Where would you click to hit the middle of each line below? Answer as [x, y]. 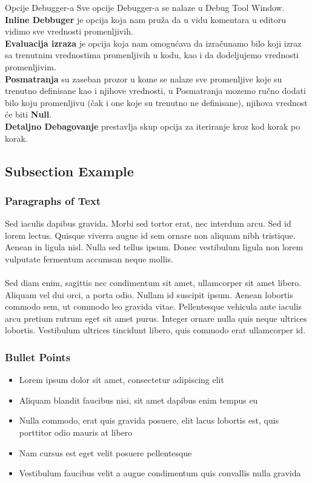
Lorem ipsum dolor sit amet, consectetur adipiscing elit [121, 380]
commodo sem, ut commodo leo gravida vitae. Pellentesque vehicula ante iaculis [154, 306]
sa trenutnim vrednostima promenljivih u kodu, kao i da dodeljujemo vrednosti [152, 55]
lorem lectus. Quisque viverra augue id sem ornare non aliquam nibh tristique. [150, 235]
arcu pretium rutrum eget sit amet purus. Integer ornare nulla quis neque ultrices [156, 318]
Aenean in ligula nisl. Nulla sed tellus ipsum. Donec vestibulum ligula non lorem [154, 247]
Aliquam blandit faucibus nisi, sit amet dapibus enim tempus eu [138, 400]
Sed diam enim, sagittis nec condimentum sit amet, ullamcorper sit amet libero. [153, 283]
